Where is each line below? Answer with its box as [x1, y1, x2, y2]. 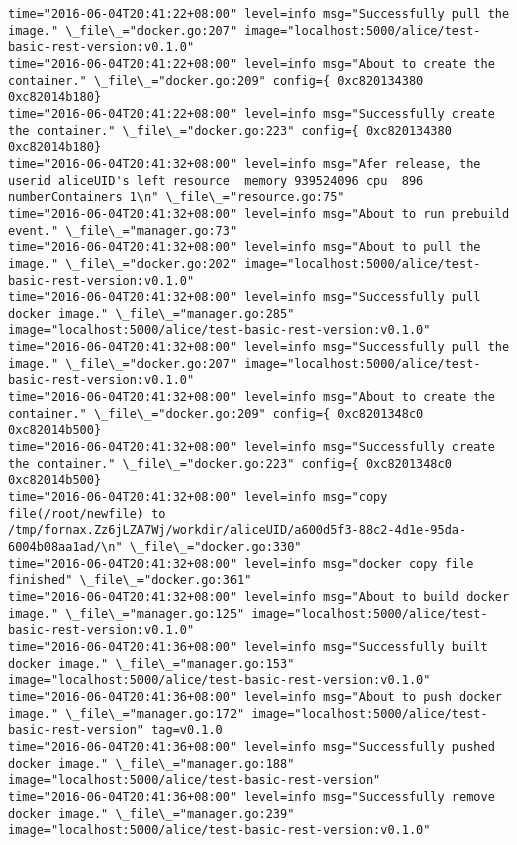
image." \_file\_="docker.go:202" [8, 256, 238, 271]
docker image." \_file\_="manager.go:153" [8, 656, 295, 671]
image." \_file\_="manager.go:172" [8, 706, 245, 721]
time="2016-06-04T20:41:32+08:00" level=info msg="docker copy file [8, 556, 474, 571]
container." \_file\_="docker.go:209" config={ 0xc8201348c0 [8, 406, 424, 421]
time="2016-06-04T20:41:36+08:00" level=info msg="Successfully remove [8, 789, 495, 804]
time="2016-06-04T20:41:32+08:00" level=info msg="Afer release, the [8, 156, 481, 171]
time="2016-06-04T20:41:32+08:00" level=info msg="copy [8, 490, 388, 505]
